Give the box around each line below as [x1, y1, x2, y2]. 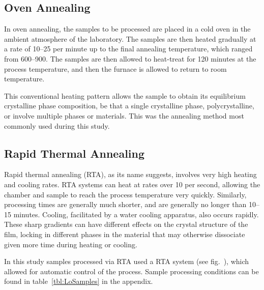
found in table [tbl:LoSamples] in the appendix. [4, 276, 153, 286]
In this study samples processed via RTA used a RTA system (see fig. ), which [4, 256, 249, 267]
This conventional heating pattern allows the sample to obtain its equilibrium [4, 90, 246, 101]
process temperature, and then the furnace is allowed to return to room [4, 63, 227, 74]
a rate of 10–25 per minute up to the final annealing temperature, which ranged [4, 43, 253, 54]
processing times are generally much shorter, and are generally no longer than [4, 199, 247, 210]
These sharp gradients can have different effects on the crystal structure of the [4, 219, 248, 229]
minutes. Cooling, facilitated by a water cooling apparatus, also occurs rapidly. [13, 209, 259, 219]
